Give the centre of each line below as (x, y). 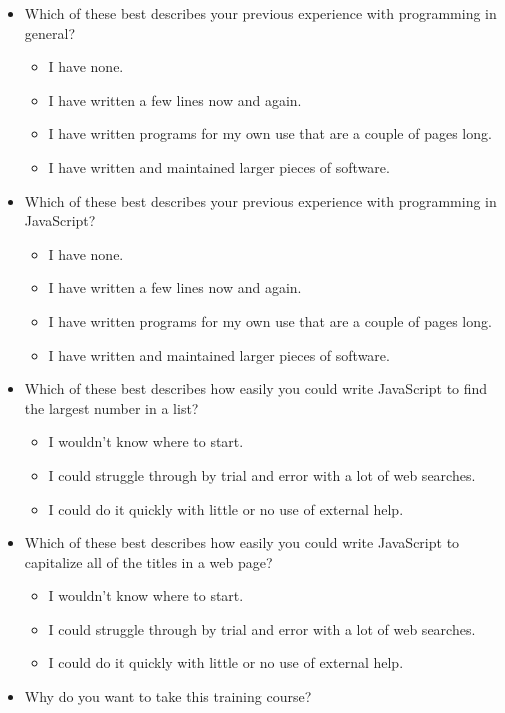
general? (50, 32)
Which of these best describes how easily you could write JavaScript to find (256, 388)
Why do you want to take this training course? (168, 696)
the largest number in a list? (111, 407)
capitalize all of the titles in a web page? (148, 561)
